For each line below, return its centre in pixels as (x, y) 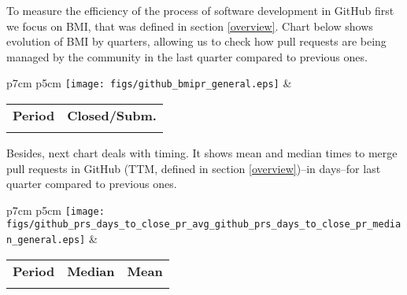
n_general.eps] (46, 240)
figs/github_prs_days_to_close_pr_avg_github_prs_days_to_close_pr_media (204, 225)
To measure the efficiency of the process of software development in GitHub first (200, 10)
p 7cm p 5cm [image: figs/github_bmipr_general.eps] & (149, 83)
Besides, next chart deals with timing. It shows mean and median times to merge (202, 153)
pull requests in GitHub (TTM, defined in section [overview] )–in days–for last (194, 168)
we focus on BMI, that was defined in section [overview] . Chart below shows (190, 26)
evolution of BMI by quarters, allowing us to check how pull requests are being (196, 41)
